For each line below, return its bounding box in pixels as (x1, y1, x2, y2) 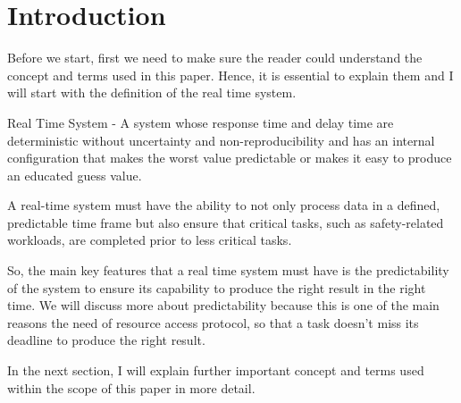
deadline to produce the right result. (7, 331, 205, 349)
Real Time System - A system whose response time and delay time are (7, 113, 394, 131)
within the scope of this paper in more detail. (7, 378, 256, 397)
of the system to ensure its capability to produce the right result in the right (7, 278, 426, 297)
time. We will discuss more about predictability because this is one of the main (7, 296, 440, 315)
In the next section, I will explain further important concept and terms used (7, 361, 424, 380)
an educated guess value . (7, 165, 142, 184)
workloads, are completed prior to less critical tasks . (7, 231, 292, 249)
